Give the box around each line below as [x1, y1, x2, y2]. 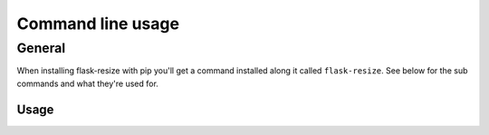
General [16, 40, 66, 56]
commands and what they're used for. [16, 78, 158, 89]
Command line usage [16, 14, 180, 34]
